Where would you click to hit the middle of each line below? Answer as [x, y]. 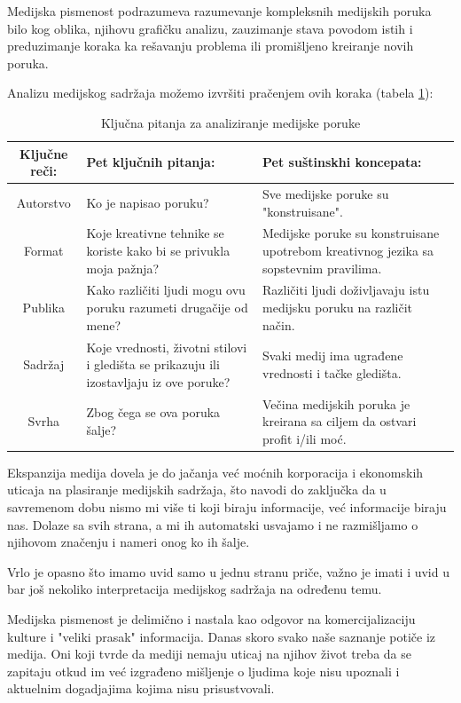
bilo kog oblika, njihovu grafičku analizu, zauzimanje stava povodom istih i [210, 28]
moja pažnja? [123, 268]
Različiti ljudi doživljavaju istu [346, 290]
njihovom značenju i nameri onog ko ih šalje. [129, 542]
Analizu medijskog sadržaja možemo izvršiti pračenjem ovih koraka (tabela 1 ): [220, 93]
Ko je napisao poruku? [148, 202]
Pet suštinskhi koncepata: [342, 162]
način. [279, 324]
